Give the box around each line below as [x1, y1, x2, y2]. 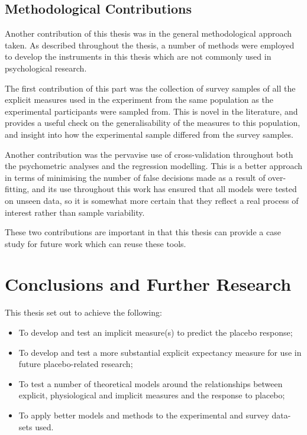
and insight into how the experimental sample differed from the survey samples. [5, 128, 293, 140]
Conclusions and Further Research [5, 272, 292, 296]
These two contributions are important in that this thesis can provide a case [5, 226, 281, 238]
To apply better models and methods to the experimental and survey [18, 408, 269, 421]
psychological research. [5, 61, 87, 74]
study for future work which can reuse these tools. [5, 237, 186, 249]
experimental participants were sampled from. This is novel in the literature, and [5, 105, 298, 117]
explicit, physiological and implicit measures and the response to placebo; [18, 389, 285, 401]
